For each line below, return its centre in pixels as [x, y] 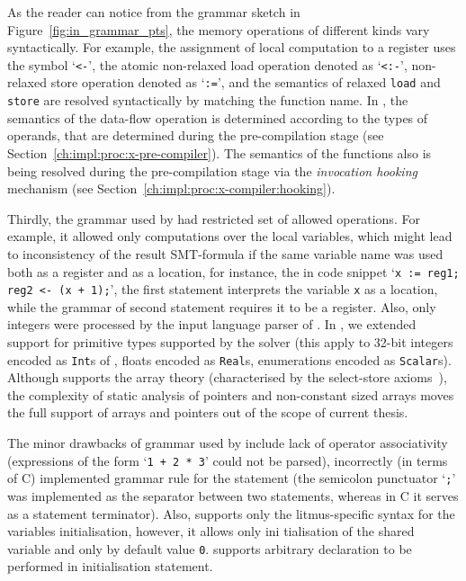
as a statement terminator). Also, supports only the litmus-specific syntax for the [231, 513]
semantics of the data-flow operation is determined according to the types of [218, 117]
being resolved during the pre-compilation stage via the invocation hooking [212, 170]
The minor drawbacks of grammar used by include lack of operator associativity [228, 443]
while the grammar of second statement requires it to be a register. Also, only [222, 306]
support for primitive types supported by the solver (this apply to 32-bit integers [230, 342]
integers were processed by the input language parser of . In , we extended [212, 324]
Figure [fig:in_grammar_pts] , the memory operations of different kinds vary [219, 29]
